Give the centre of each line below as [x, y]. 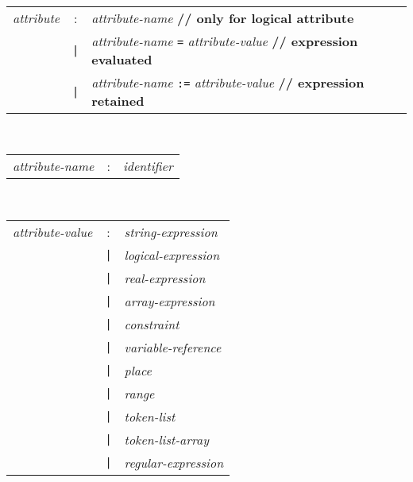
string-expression [171, 231]
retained [118, 100]
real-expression [165, 278]
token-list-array [166, 439]
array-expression [170, 301]
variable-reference [173, 347]
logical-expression [172, 255]
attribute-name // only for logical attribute [223, 17]
